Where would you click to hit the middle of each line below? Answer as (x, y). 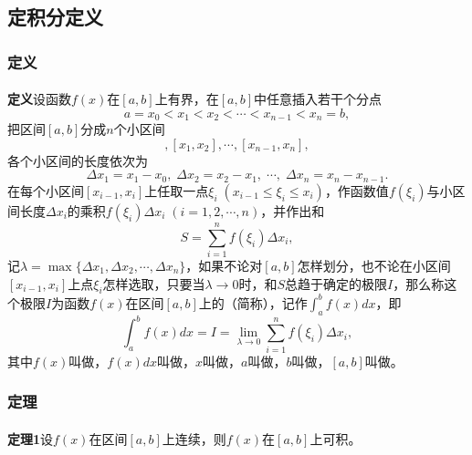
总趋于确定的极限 (336, 283)
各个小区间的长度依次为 (78, 160)
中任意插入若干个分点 (317, 99)
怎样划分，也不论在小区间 (374, 266)
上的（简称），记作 (253, 302)
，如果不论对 (224, 266)
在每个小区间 (46, 190)
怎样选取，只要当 (154, 283)
